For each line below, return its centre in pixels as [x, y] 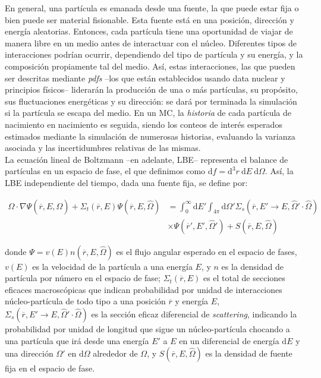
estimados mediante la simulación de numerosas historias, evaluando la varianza [150, 136]
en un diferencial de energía [229, 340]
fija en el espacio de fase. [50, 368]
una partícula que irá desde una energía [77, 340]
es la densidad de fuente [249, 353]
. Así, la [279, 171]
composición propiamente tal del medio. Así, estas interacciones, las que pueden [150, 66]
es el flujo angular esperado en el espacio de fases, [207, 251]
